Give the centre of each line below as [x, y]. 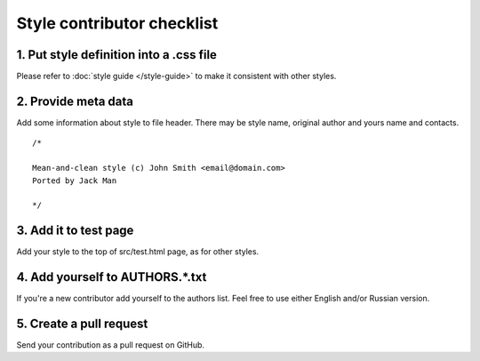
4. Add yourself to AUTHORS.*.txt [112, 277]
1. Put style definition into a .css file [117, 55]
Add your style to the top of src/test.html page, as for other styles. [138, 252]
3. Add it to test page [75, 231]
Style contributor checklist [117, 23]
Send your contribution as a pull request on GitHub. [110, 345]
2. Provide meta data [75, 101]
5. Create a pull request [82, 323]
